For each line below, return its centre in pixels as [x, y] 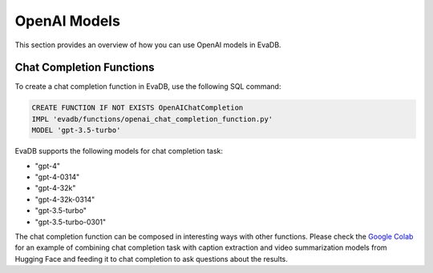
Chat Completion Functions [85, 68]
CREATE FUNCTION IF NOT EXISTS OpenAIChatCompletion [138, 108]
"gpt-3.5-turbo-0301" [71, 222]
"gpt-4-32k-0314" [65, 199]
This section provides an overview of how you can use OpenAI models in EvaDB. [148, 45]
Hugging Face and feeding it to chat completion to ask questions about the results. [152, 259]
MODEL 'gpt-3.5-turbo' [76, 130]
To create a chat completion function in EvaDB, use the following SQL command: [148, 86]
